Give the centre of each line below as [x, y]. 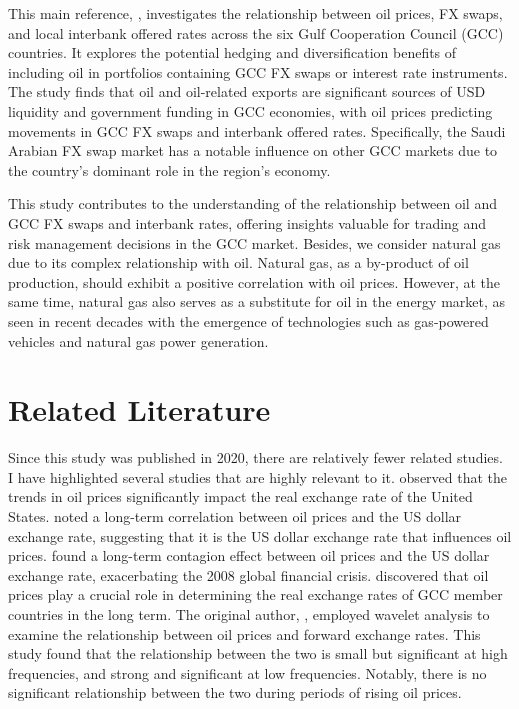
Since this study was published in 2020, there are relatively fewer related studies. [255, 457]
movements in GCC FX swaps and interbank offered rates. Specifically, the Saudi [257, 130]
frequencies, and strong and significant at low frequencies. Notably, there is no [247, 672]
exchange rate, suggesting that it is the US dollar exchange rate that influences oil [260, 535]
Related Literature [139, 409]
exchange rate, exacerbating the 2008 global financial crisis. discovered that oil [248, 574]
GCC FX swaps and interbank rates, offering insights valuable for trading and [247, 222]
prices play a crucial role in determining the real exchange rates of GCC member [255, 594]
